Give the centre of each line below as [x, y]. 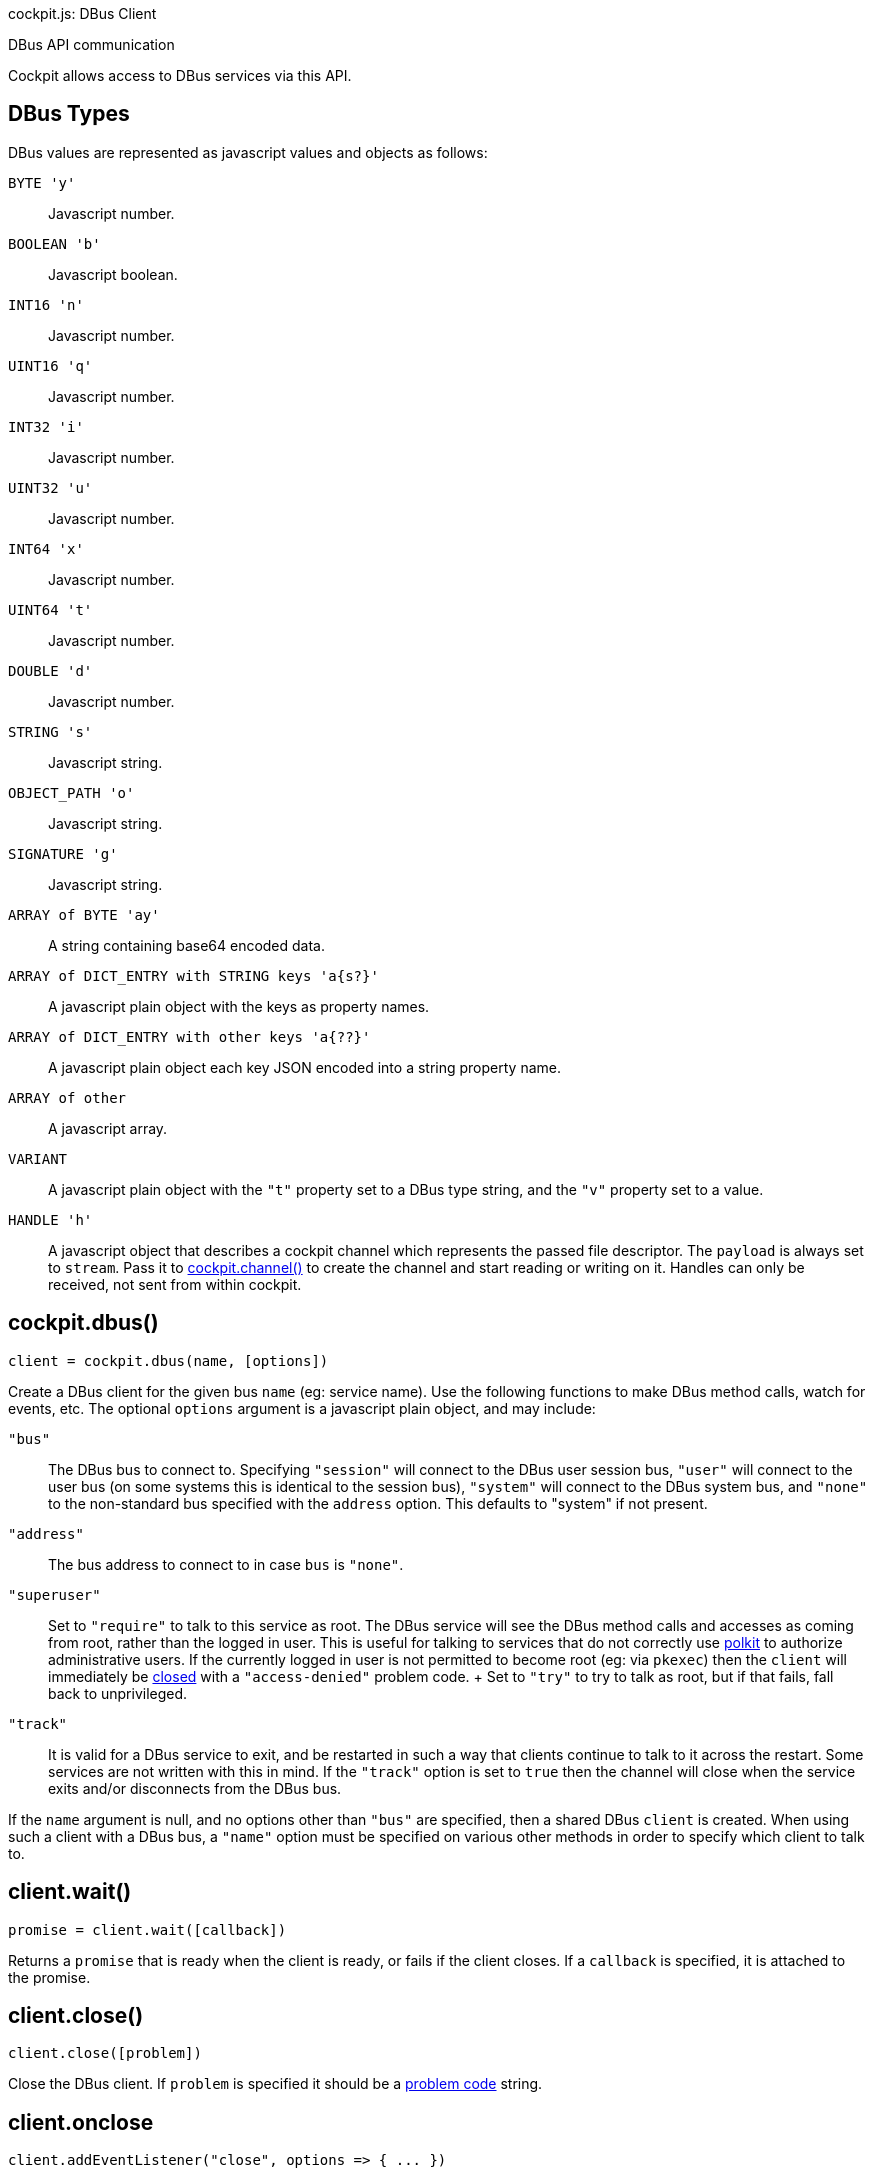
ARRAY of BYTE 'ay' [84, 914]
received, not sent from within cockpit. [175, 1284]
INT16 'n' [46, 304]
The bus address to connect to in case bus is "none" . [226, 1564]
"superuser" [54, 1594]
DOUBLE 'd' [50, 670]
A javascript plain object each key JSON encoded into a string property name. [304, 1067]
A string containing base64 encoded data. [187, 945]
